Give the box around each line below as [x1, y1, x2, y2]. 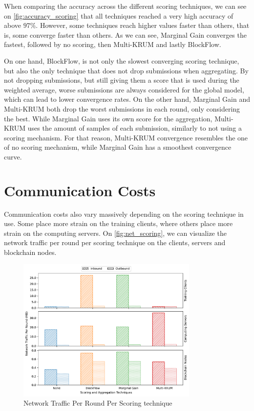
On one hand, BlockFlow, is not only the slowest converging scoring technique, [4, 55, 239, 66]
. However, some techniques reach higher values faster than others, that [36, 20, 250, 30]
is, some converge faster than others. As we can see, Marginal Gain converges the [4, 29, 247, 40]
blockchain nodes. [4, 247, 57, 257]
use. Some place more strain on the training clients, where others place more [4, 218, 233, 228]
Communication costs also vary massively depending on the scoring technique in [4, 208, 244, 219]
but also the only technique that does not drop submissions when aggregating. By [4, 65, 249, 75]
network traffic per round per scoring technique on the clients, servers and [4, 237, 226, 248]
